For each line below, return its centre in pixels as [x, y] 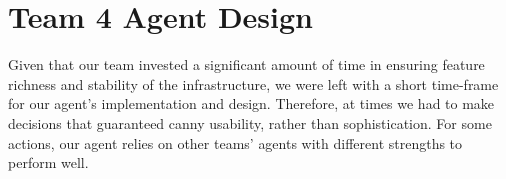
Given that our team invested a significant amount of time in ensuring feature [246, 64]
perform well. [48, 162]
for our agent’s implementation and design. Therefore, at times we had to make [251, 103]
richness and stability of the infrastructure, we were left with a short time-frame [253, 83]
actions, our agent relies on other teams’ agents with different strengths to [235, 142]
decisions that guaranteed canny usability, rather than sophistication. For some [250, 122]
